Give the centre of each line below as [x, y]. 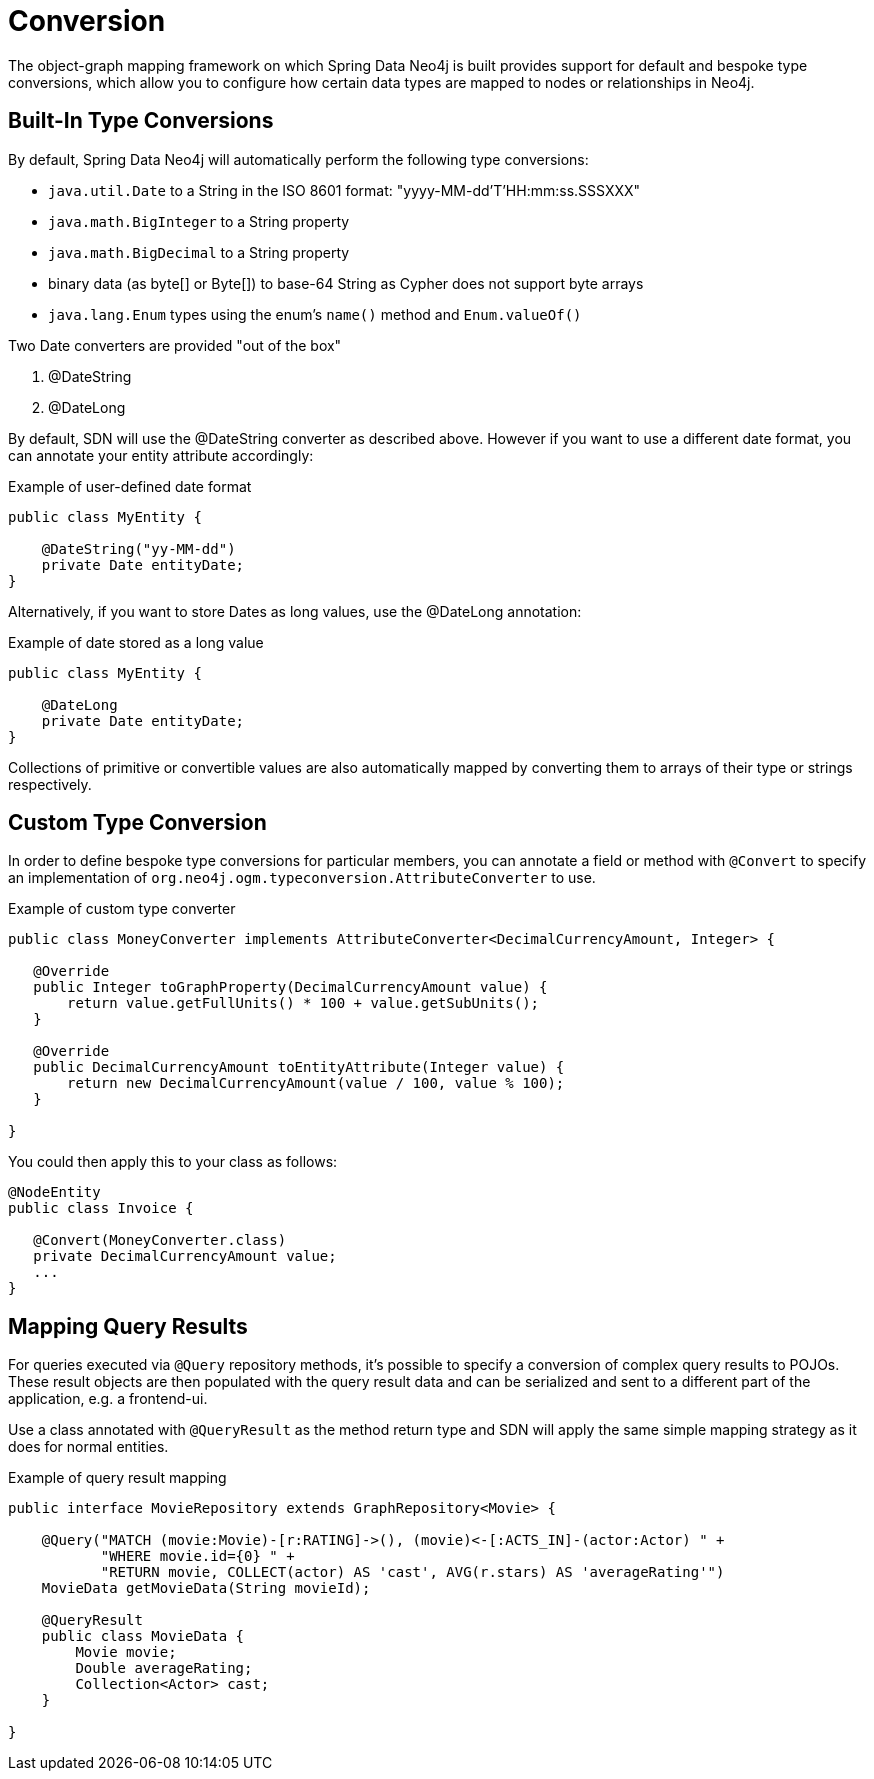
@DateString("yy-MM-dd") [138, 548]
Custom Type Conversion [137, 823]
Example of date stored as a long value [136, 642]
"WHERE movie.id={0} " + [197, 1556]
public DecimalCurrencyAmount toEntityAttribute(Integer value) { [299, 1067]
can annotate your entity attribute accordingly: [161, 455]
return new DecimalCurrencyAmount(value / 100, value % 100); [316, 1083]
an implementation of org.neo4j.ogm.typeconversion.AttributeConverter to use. [302, 878]
